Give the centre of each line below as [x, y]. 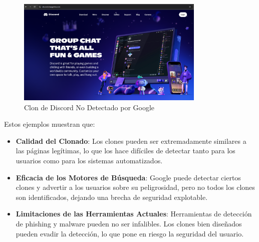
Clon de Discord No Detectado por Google [89, 107]
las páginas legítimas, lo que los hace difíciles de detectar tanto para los [125, 151]
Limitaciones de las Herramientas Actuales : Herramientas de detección [134, 214]
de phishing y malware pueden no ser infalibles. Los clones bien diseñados [129, 224]
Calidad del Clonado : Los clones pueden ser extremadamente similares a [131, 141]
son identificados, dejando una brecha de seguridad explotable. [112, 197]
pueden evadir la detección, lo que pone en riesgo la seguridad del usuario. [130, 233]
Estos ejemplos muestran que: [50, 124]
